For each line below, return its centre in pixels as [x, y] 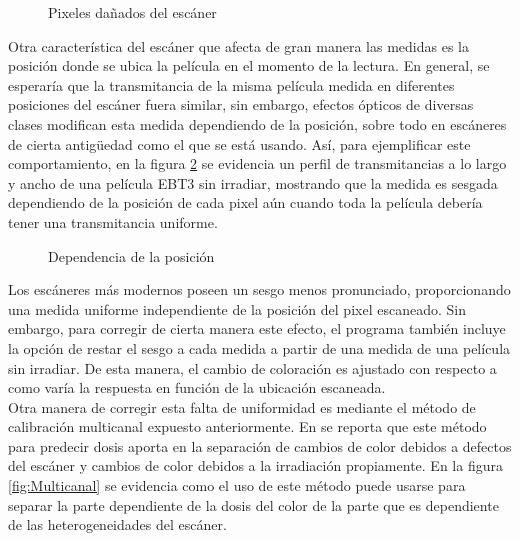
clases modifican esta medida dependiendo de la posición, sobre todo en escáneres [257, 123]
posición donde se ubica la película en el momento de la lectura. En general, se [249, 65]
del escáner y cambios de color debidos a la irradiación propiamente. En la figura [255, 465]
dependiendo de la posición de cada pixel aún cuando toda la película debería [245, 202]
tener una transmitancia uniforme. [113, 221]
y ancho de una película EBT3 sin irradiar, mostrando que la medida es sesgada [253, 182]
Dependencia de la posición [131, 255]
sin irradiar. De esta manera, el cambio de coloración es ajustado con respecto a [252, 367]
